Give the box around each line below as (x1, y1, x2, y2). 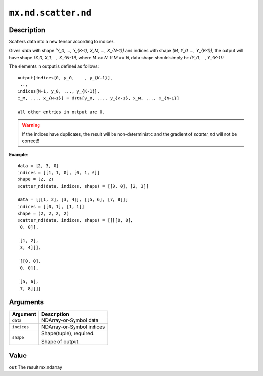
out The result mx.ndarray (9, 364, 63, 370)
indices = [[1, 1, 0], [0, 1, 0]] (18, 170, 100, 175)
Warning (22, 122, 40, 128)
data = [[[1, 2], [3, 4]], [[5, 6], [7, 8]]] (18, 197, 129, 202)
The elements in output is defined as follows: (9, 63, 99, 69)
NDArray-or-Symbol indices (41, 323, 105, 330)
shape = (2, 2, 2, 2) (18, 211, 69, 217)
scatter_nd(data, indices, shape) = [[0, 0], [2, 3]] (18, 183, 149, 189)
